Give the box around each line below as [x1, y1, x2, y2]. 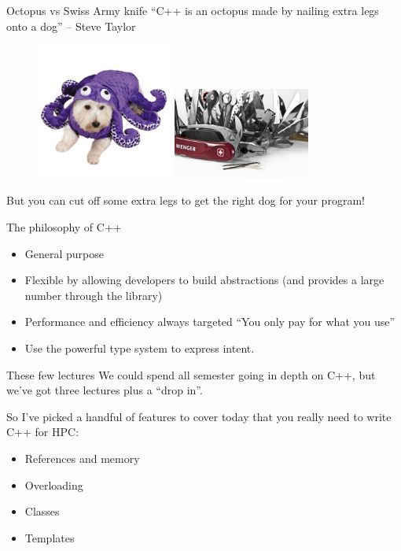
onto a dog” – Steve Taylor [6, 17, 136, 34]
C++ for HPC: [6, 423, 79, 440]
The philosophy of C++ [6, 218, 122, 235]
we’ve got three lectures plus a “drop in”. [6, 382, 203, 398]
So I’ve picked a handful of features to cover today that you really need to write [6, 408, 392, 424]
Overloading [24, 476, 83, 493]
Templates [24, 529, 75, 545]
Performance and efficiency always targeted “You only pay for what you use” [24, 313, 395, 330]
